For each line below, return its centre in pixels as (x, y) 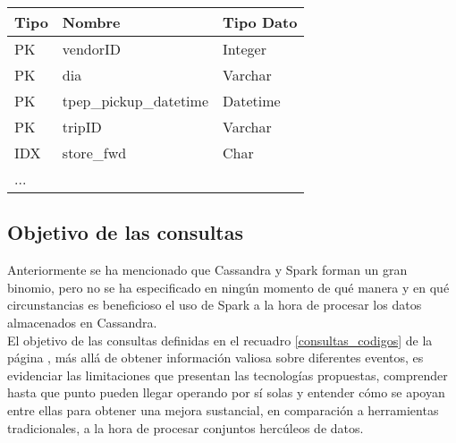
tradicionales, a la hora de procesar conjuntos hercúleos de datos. (186, 427)
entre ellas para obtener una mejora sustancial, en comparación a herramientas (223, 409)
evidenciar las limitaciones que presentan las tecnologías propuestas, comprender (228, 375)
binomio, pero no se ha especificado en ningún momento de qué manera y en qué (228, 287)
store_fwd (94, 153)
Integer (244, 49)
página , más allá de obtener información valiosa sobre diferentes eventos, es (215, 358)
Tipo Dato (260, 22)
